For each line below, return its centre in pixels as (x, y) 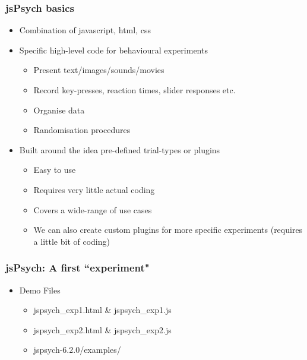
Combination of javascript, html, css (85, 30)
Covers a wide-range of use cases (93, 209)
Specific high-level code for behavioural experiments (113, 50)
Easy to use (55, 170)
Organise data (59, 110)
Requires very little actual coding (94, 189)
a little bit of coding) (72, 241)
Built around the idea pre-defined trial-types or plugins (120, 149)
